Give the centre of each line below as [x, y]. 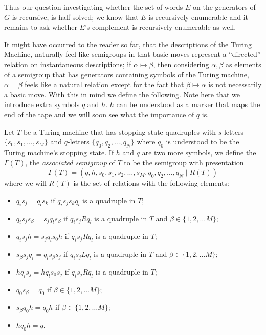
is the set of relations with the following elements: [151, 183]
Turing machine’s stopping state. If [59, 152]
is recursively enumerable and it [198, 17]
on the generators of [224, 7]
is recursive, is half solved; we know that [75, 17]
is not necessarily [235, 84]
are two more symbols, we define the [199, 152]
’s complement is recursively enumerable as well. [160, 27]
